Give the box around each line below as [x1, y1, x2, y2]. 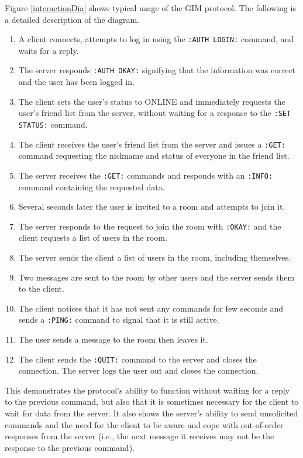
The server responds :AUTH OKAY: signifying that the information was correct [18, 64, 296, 76]
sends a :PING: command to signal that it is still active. [18, 313, 219, 326]
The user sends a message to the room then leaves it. [18, 333, 208, 345]
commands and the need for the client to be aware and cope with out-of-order [5, 418, 284, 430]
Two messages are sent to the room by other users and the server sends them [18, 271, 295, 283]
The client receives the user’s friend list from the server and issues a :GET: [18, 138, 285, 150]
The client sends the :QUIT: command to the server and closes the [18, 353, 257, 365]
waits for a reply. [18, 44, 79, 56]
